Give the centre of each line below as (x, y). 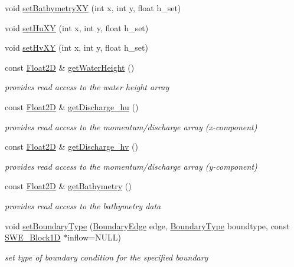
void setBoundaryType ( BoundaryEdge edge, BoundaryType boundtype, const (147, 225)
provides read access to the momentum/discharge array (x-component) (131, 126)
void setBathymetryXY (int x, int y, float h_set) (93, 8)
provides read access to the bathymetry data (83, 205)
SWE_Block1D (33, 237)
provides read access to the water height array (87, 87)
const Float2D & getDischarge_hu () (72, 106)
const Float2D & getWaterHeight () (70, 67)
